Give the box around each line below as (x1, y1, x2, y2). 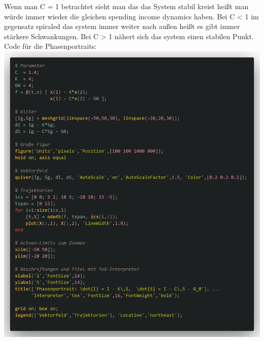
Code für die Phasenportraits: (4, 41, 97, 51)
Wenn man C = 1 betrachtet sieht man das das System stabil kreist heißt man (4, 1, 249, 11)
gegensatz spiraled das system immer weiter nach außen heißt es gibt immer (4, 21, 240, 32)
